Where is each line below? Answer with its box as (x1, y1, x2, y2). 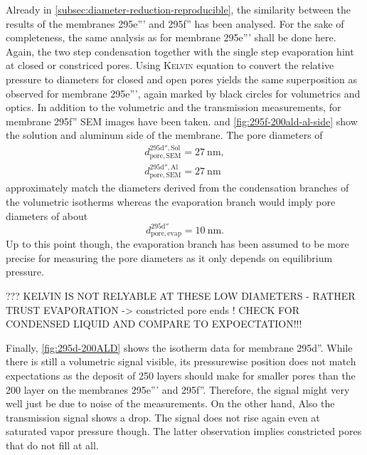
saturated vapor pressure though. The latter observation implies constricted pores (6, 424, 362, 439)
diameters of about (6, 208, 88, 223)
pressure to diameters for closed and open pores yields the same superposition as (6, 71, 358, 86)
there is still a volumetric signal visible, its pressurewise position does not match (6, 354, 356, 369)
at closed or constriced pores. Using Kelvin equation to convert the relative (6, 58, 334, 73)
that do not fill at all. (6, 437, 99, 452)
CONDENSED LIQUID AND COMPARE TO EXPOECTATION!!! (6, 316, 302, 331)
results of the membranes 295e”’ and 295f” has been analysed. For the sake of (6, 16, 344, 31)
